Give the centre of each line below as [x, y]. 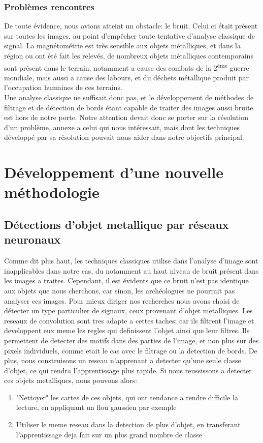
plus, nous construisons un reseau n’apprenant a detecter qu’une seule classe [123, 360]
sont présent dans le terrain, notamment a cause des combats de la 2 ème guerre [127, 67]
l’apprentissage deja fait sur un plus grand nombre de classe [109, 434]
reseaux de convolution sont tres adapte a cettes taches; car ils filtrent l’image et [129, 320]
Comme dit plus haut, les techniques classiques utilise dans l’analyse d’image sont [131, 261]
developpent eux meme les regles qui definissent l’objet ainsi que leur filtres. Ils [127, 330]
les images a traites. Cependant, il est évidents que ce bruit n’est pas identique [126, 280]
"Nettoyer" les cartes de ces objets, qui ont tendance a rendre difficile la [127, 397]
